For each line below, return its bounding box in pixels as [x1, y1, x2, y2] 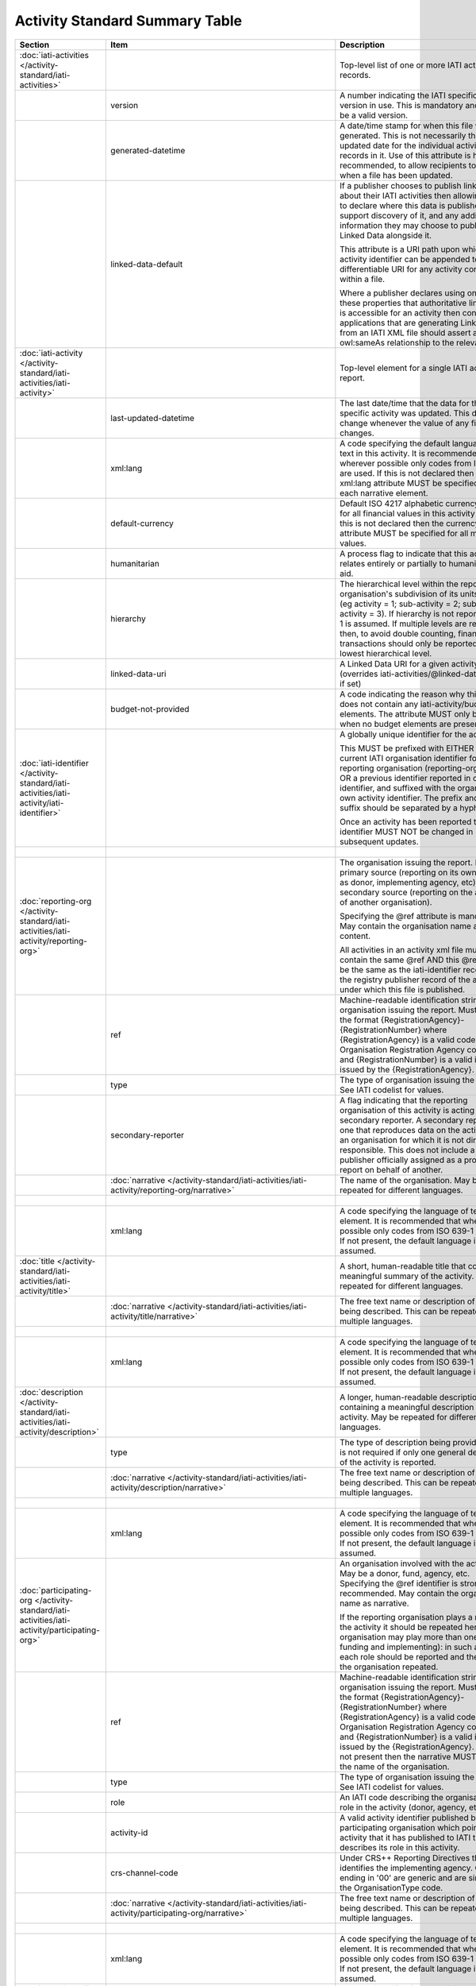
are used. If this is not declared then [340, 467, 474, 478]
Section [19, 39, 50, 50]
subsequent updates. [340, 836, 420, 847]
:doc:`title [19, 1255, 56, 1266]
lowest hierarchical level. [340, 647, 432, 659]
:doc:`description [19, 1386, 83, 1397]
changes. [340, 427, 374, 439]
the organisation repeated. [340, 1661, 439, 1672]
